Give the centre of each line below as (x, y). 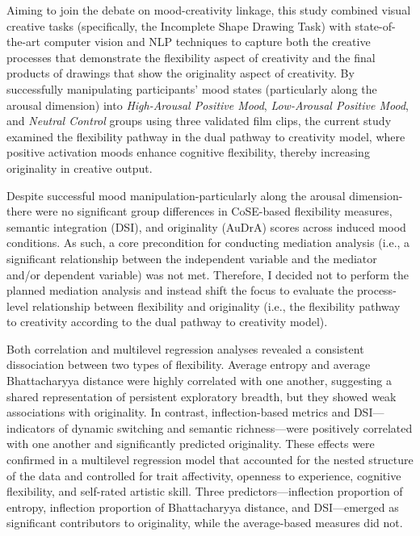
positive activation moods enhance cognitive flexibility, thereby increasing (188, 152)
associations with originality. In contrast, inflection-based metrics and (178, 412)
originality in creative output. (80, 167)
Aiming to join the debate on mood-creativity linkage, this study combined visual (209, 10)
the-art (24, 42)
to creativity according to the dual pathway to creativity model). (167, 322)
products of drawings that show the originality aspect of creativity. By (181, 73)
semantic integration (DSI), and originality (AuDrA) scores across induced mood (206, 226)
